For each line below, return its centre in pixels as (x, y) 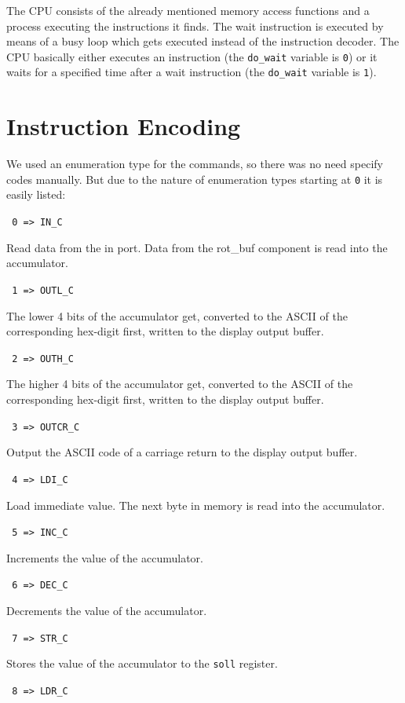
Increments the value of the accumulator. (105, 557)
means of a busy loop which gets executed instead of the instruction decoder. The (203, 41)
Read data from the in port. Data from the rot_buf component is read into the (197, 247)
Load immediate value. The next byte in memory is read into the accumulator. (196, 505)
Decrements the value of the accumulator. (107, 610)
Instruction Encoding (124, 126)
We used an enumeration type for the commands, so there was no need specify (195, 164)
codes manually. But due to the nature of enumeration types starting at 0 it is (195, 179)
